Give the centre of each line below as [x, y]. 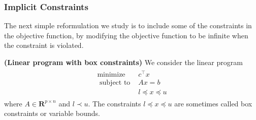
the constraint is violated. [44, 45]
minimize [111, 74]
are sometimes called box [213, 103]
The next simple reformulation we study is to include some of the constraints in [128, 25]
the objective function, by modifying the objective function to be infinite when [126, 35]
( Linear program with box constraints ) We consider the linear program [123, 62]
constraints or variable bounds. [52, 113]
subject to [115, 82]
